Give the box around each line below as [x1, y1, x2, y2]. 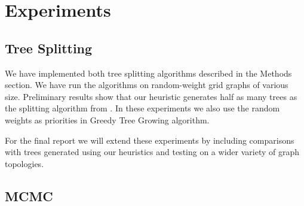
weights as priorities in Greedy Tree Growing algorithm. [5, 113, 210, 126]
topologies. [5, 157, 44, 169]
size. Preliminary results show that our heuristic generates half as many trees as [5, 90, 297, 102]
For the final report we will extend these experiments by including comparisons [5, 134, 294, 146]
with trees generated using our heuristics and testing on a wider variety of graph [5, 146, 299, 158]
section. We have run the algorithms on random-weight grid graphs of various [5, 78, 288, 91]
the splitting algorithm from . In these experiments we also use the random [5, 102, 280, 114]
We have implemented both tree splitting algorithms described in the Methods [5, 66, 292, 79]
